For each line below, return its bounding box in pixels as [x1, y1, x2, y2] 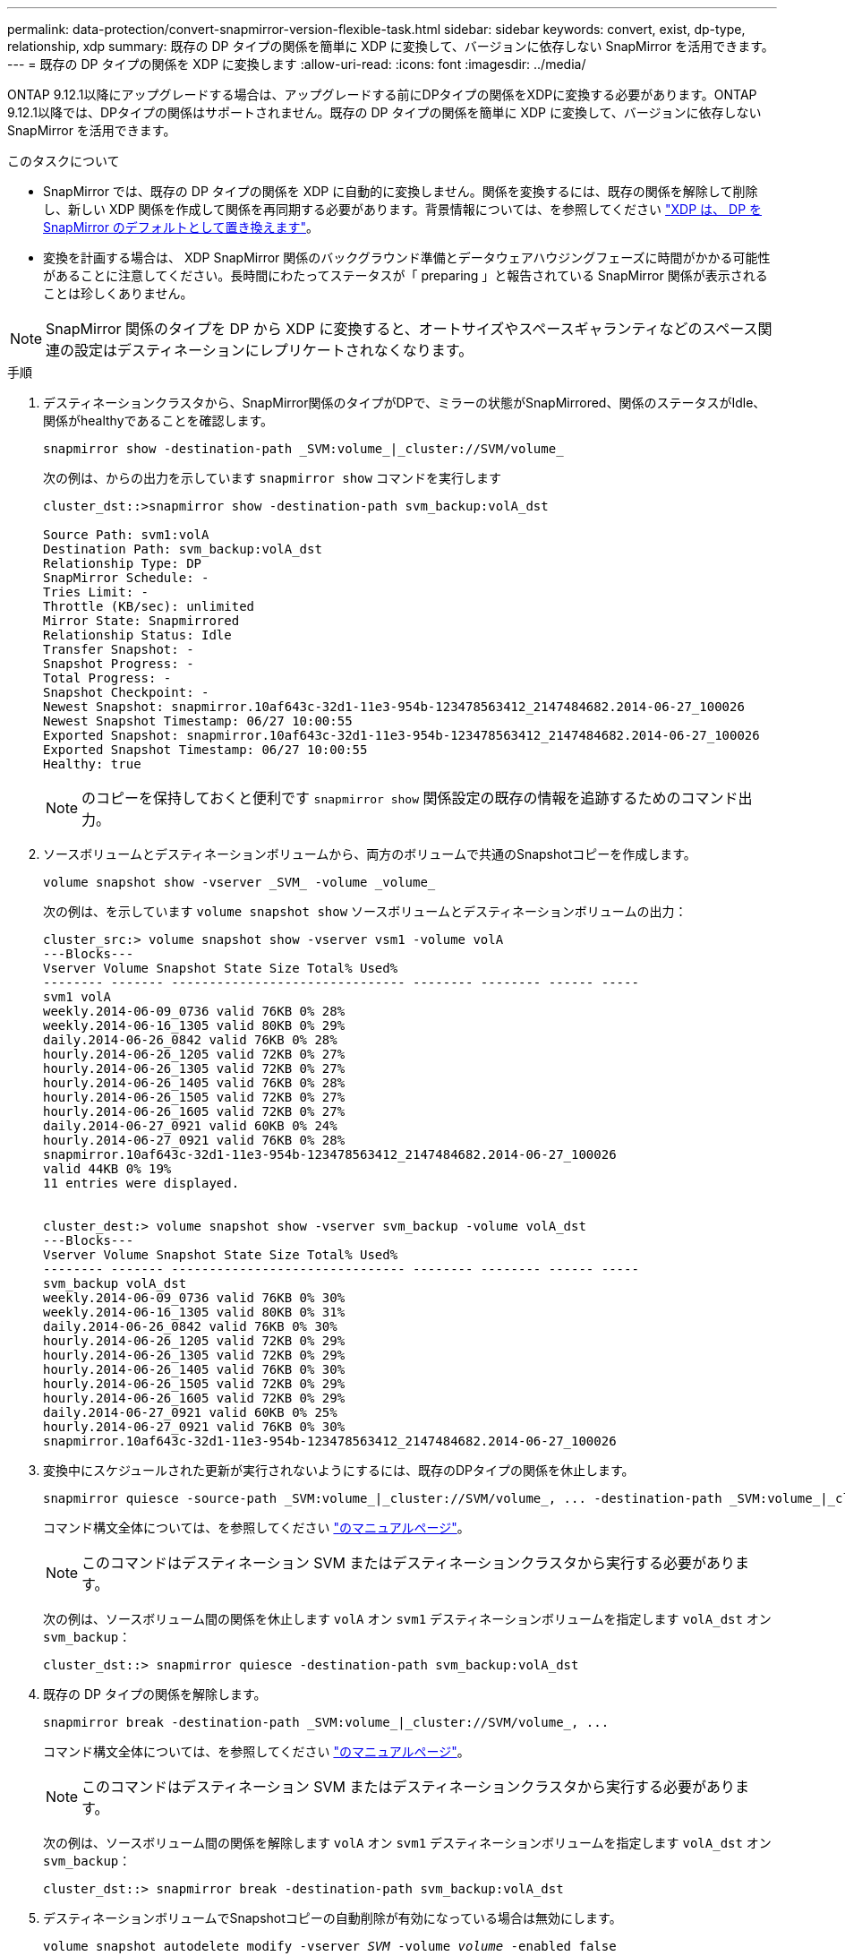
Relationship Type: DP [43, 556, 202, 570]
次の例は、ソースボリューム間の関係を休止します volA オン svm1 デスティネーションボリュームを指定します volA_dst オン [43, 1611, 772, 1626]
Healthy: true [43, 757, 141, 771]
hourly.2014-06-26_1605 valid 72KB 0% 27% [43, 1104, 346, 1119]
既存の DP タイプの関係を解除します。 [43, 1686, 267, 1702]
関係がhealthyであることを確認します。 [43, 413, 274, 428]
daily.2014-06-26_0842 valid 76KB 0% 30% [43, 1319, 337, 1334]
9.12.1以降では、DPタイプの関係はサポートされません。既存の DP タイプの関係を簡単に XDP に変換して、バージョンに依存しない [7, 105, 762, 120]
